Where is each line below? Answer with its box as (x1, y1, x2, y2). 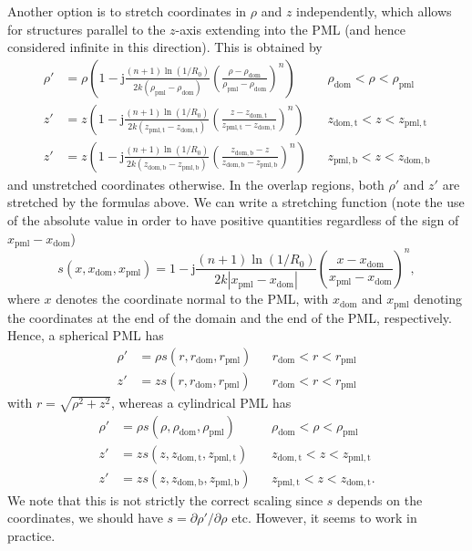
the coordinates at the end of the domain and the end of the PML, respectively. (7, 307, 452, 327)
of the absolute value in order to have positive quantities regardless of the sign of (7, 211, 459, 230)
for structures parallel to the (7, 19, 166, 38)
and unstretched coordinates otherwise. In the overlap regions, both (7, 174, 385, 193)
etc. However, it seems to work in (231, 508, 417, 527)
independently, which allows (296, 2, 452, 20)
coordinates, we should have (7, 508, 163, 527)
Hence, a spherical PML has (7, 326, 164, 345)
